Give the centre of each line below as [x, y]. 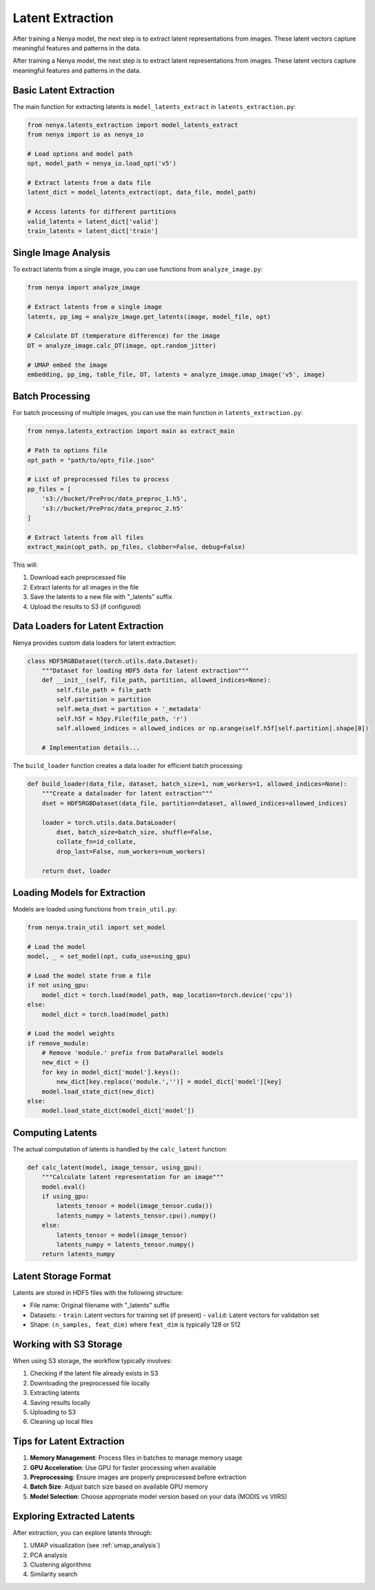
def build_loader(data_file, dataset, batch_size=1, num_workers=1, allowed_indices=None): [187, 784]
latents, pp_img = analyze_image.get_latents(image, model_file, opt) [149, 316]
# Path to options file [68, 451]
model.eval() [64, 1187]
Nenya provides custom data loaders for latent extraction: [95, 643]
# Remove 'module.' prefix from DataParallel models [133, 1053]
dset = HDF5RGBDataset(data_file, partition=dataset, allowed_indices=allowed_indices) [194, 803]
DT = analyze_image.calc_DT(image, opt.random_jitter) [122, 345]
